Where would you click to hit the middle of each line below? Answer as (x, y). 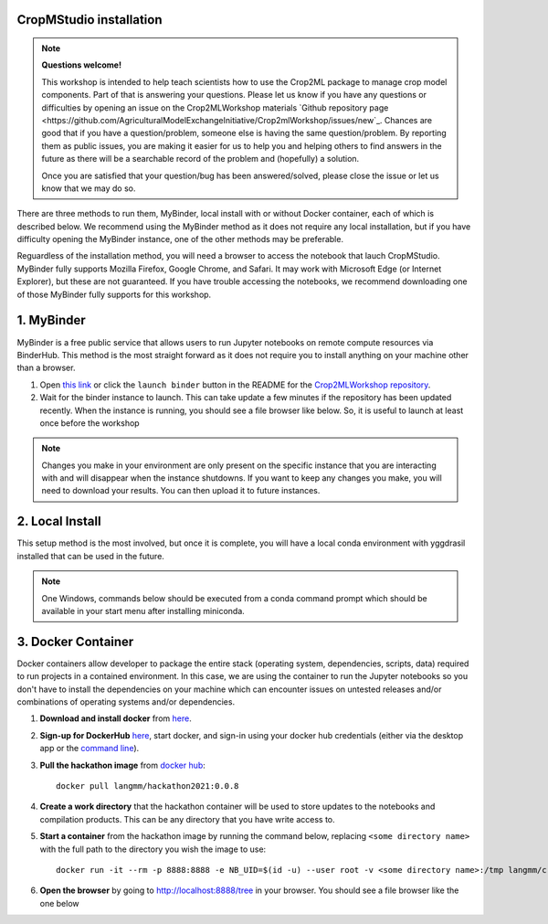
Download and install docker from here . (116, 718)
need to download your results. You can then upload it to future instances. (181, 491)
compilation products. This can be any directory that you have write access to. (187, 819)
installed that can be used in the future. (90, 556)
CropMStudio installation (90, 20)
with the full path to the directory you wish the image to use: (153, 849)
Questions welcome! (82, 65)
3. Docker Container (75, 641)
